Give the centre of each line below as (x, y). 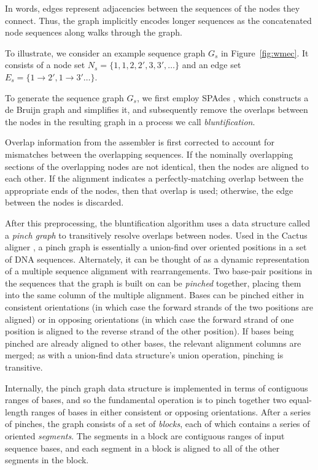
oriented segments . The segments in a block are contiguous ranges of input (145, 436)
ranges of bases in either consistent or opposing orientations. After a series (171, 411)
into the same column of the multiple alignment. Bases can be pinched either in (154, 295)
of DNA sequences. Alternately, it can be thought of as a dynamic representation (157, 259)
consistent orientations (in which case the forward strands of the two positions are (159, 307)
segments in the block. (47, 460)
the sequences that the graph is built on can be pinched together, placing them (153, 283)
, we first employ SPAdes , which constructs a (223, 97)
